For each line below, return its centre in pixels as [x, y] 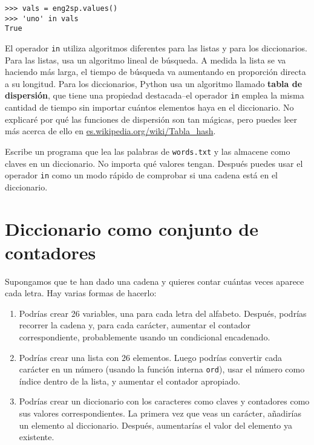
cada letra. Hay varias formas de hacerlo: [81, 293]
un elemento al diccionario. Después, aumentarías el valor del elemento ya [156, 425]
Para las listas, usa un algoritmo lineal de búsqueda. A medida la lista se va [146, 60]
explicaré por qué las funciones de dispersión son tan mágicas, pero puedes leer [151, 119]
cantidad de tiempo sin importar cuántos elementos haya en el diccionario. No [149, 107]
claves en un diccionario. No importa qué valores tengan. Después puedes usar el [154, 163]
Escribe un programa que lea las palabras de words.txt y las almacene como [148, 151]
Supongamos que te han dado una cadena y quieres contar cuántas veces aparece [155, 281]
